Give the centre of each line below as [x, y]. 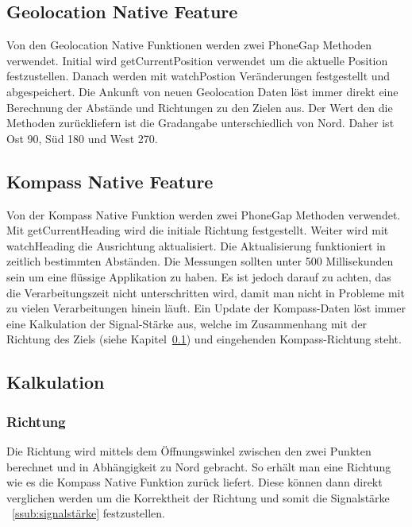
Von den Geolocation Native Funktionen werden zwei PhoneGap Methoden [189, 45]
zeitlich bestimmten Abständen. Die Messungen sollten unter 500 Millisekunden [200, 261]
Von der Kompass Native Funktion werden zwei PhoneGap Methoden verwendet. [204, 214]
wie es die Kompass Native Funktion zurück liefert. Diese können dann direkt [194, 482]
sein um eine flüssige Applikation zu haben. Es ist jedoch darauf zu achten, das [199, 276]
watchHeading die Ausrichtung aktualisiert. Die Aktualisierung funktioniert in [196, 245]
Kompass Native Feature [110, 181]
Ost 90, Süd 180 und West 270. [82, 138]
